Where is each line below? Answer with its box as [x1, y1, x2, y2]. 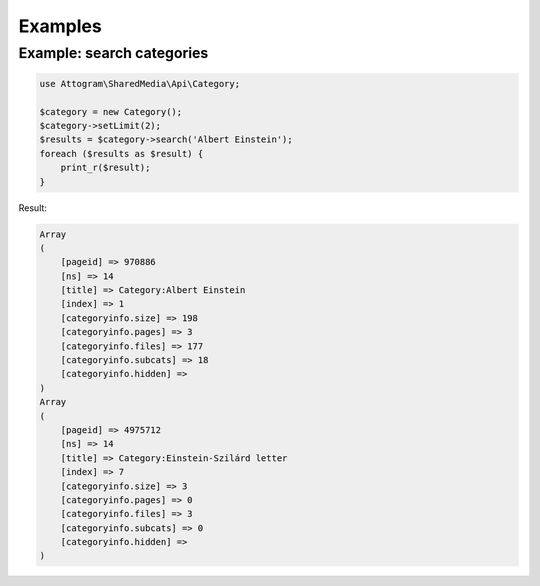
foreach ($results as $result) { [39, 148, 204, 159]
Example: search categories [18, 44, 209, 62]
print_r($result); [60, 162, 151, 174]
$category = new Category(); [39, 106, 183, 117]
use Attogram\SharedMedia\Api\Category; [39, 78, 240, 89]
